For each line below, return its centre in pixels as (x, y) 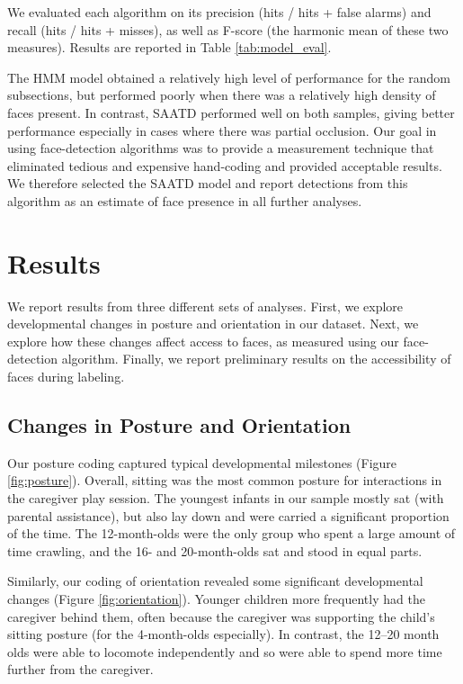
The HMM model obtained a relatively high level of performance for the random (229, 77)
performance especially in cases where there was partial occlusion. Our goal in (222, 130)
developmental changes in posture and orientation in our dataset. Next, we (213, 324)
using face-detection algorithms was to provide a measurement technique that (221, 148)
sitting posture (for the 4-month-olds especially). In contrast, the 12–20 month (223, 634)
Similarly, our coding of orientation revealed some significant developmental (215, 581)
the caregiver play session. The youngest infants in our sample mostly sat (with (226, 498)
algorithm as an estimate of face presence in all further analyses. (185, 200)
